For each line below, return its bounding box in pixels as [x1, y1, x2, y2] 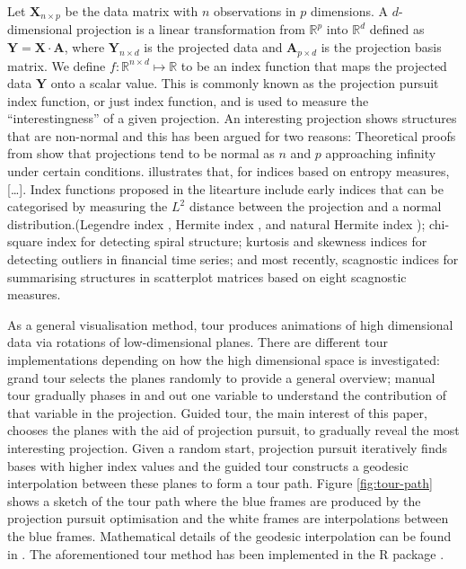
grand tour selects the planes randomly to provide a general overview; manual [7, 368, 435, 387]
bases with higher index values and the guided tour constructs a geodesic [7, 456, 409, 475]
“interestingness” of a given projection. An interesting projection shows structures [7, 109, 457, 128]
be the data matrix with [65, 2, 198, 20]
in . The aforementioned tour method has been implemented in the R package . [7, 544, 444, 563]
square [7, 232, 43, 251]
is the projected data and [144, 38, 283, 57]
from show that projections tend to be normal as [7, 144, 275, 163]
